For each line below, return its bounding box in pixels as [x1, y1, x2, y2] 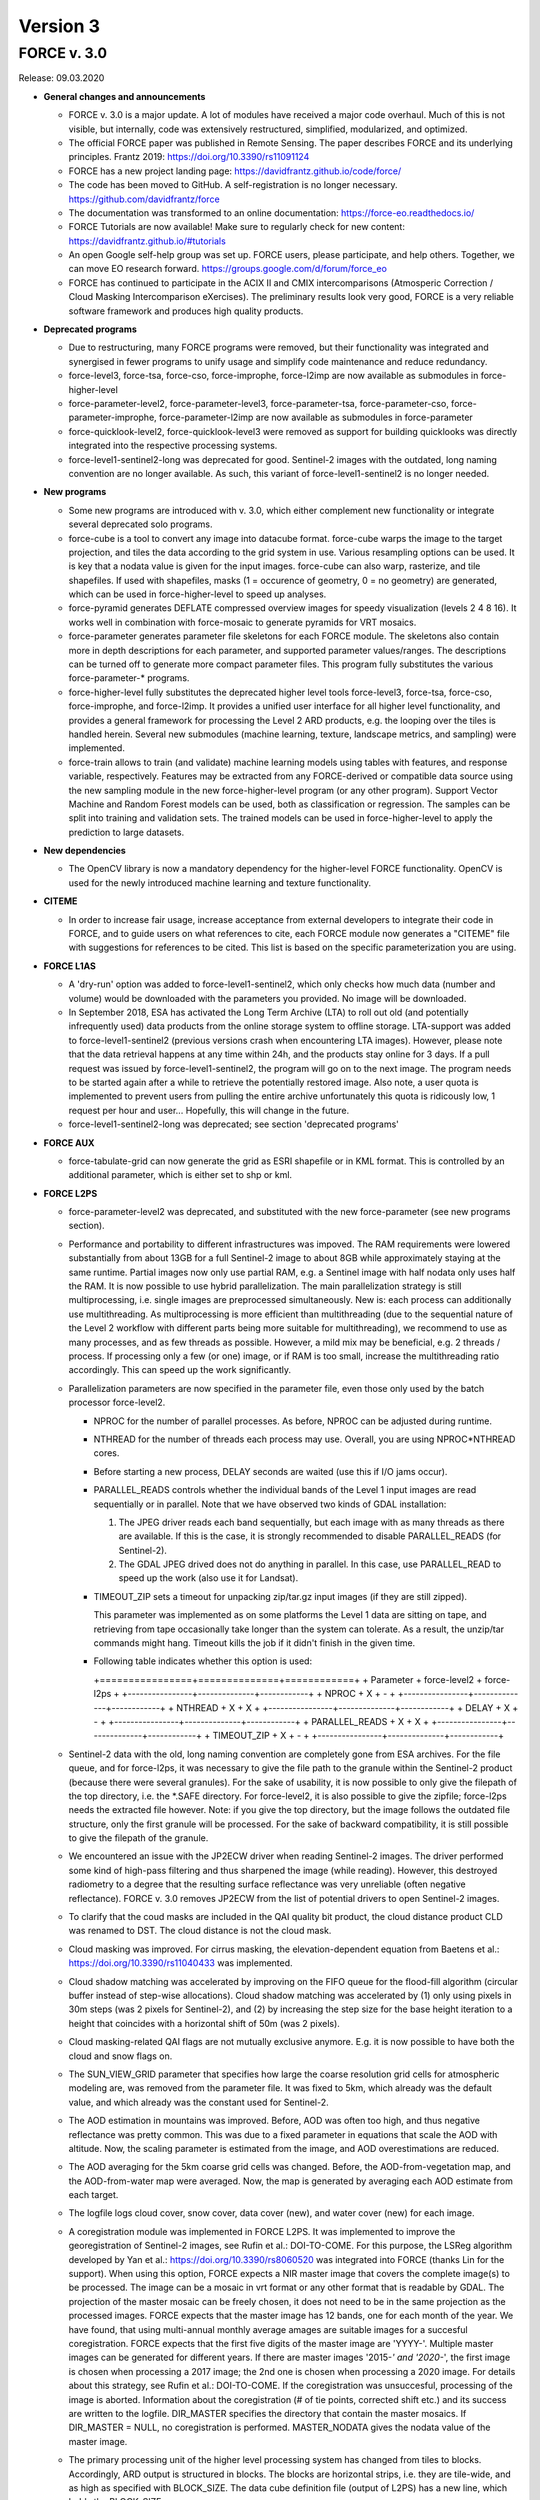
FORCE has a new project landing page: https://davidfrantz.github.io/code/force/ [68, 165, 402, 177]
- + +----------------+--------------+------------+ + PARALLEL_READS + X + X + [93, 1715, 430, 1727]
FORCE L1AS [43, 960, 97, 972]
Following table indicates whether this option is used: [93, 1655, 313, 1667]
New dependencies [43, 845, 127, 857]
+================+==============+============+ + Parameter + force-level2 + [93, 1673, 483, 1685]
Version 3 [18, 15, 100, 37]
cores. [93, 1447, 120, 1459]
